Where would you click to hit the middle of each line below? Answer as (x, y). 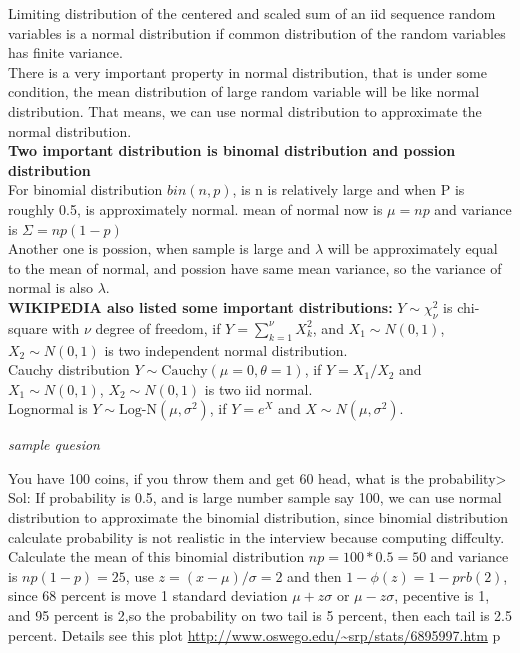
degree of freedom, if (158, 327)
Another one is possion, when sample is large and (159, 248)
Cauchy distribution (69, 369)
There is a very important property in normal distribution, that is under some (247, 71)
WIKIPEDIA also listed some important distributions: (200, 306)
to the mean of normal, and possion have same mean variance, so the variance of (255, 267)
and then (314, 575)
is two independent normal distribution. (226, 349)
